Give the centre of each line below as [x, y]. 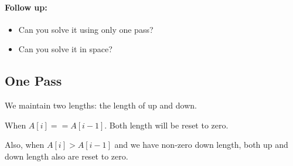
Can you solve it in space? [65, 49]
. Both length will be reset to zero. [166, 125]
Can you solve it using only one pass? [86, 29]
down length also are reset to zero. [67, 156]
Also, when [25, 145]
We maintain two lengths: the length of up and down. [101, 105]
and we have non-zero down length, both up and [201, 145]
